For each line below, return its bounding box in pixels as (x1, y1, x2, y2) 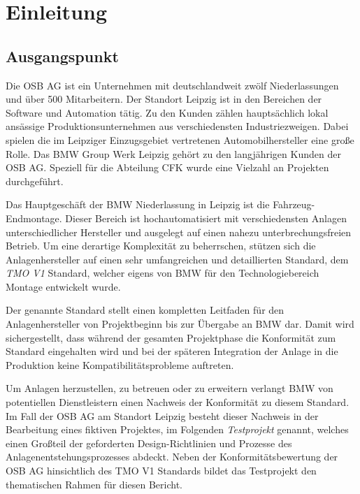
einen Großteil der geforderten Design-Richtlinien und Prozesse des (6, 435, 292, 450)
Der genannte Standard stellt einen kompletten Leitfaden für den (6, 303, 285, 317)
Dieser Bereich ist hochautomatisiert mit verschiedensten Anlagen (65, 210, 347, 225)
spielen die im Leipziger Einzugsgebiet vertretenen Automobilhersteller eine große (6, 132, 354, 147)
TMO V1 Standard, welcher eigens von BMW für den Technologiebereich (6, 266, 319, 280)
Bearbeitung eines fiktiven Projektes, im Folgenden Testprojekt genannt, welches (6, 422, 349, 437)
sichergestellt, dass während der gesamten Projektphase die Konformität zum (6, 330, 336, 344)
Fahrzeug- (273, 197, 315, 212)
